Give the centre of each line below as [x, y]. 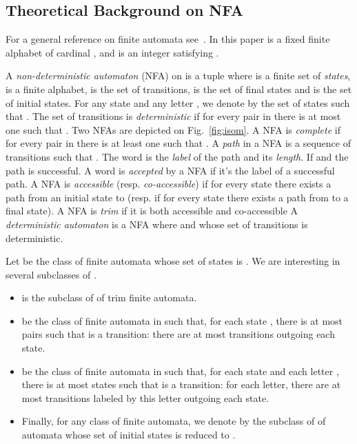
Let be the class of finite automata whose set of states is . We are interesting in [173, 261]
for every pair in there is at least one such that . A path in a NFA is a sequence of [178, 143]
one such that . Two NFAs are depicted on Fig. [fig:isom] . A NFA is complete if [173, 129]
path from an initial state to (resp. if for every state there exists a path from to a [177, 197]
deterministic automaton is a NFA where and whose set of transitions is [157, 224]
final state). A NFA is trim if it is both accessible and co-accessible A [152, 211]
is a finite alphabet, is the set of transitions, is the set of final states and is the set [179, 89]
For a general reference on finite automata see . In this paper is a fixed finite [168, 39]
